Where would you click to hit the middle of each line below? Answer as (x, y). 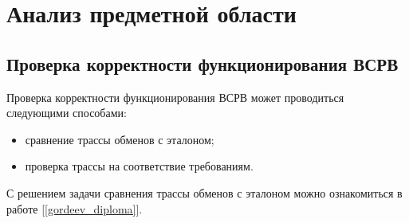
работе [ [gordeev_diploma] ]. (75, 208)
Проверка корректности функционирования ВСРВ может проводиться (175, 97)
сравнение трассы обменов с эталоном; (120, 139)
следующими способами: (67, 113)
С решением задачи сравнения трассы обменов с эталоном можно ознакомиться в (204, 192)
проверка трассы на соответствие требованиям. (139, 166)
